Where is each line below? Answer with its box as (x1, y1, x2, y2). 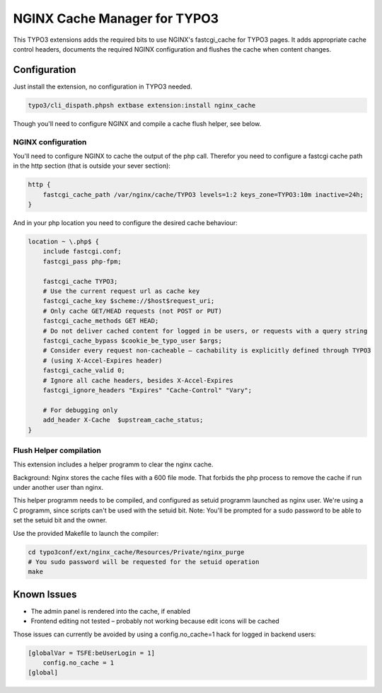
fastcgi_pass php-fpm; (42, 257, 122, 265)
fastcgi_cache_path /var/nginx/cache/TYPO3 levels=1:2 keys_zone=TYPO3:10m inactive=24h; (42, 190, 364, 198)
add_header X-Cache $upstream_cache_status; (42, 416, 204, 424)
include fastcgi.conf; (42, 248, 122, 256)
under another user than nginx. (13, 483, 104, 492)
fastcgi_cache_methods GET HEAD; (42, 317, 159, 325)
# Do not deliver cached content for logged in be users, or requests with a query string (42, 326, 368, 335)
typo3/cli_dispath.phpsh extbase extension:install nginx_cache (28, 101, 256, 109)
